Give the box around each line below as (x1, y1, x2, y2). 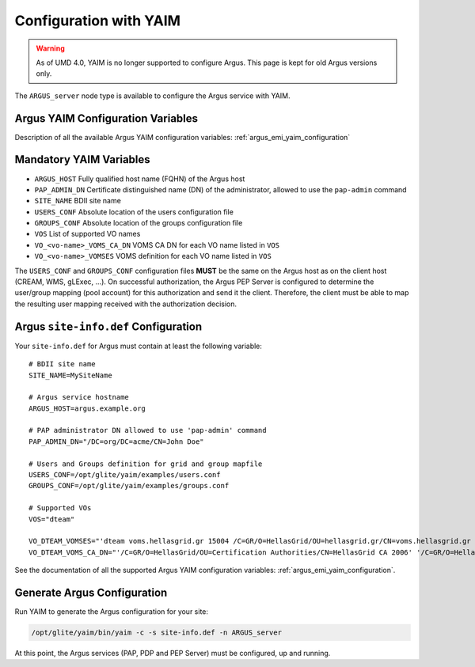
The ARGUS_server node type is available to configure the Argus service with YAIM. (14, 91, 291, 100)
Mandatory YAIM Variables (14, 153, 150, 166)
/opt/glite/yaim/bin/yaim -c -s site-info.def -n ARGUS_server (31, 628, 283, 637)
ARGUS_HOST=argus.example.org (28, 404, 146, 413)
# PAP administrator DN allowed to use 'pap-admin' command (28, 426, 267, 435)
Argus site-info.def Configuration (14, 320, 202, 333)
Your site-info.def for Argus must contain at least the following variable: (14, 341, 263, 351)
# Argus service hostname (28, 392, 130, 402)
